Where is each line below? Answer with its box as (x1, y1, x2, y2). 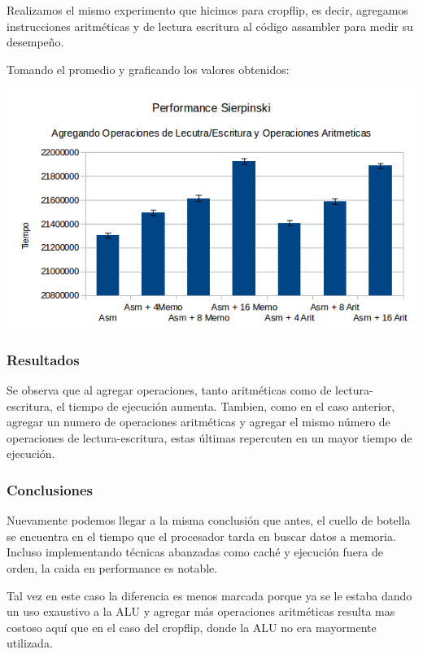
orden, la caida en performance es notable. (7, 560, 218, 577)
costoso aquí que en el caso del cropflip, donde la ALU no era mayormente (7, 618, 377, 635)
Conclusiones (7, 480, 94, 499)
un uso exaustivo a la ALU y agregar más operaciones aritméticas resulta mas (7, 603, 395, 620)
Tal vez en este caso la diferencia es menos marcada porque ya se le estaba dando (7, 586, 412, 604)
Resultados (7, 349, 80, 369)
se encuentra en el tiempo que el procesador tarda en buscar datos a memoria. (7, 527, 396, 544)
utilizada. (7, 634, 53, 652)
